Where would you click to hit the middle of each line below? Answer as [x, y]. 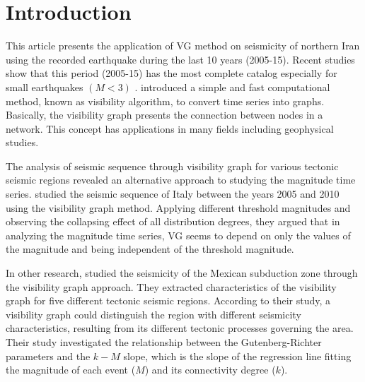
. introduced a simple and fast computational [232, 86]
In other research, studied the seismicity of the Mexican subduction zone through [182, 273]
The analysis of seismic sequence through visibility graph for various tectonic [172, 166]
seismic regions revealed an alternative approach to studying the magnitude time [181, 180]
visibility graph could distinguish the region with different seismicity [153, 314]
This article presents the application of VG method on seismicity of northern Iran [183, 46]
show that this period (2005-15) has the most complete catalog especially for [172, 73]
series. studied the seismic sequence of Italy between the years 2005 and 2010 [173, 194]
